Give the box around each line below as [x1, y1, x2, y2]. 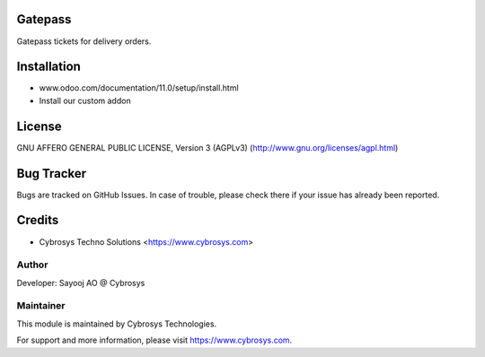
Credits [16, 213, 59, 228]
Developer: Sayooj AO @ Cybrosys [16, 277, 145, 288]
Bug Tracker [16, 166, 87, 181]
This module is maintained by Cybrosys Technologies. [16, 318, 217, 329]
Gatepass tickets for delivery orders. [16, 36, 152, 47]
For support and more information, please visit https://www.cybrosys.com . [16, 335, 293, 345]
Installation [16, 59, 81, 74]
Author [16, 258, 48, 271]
